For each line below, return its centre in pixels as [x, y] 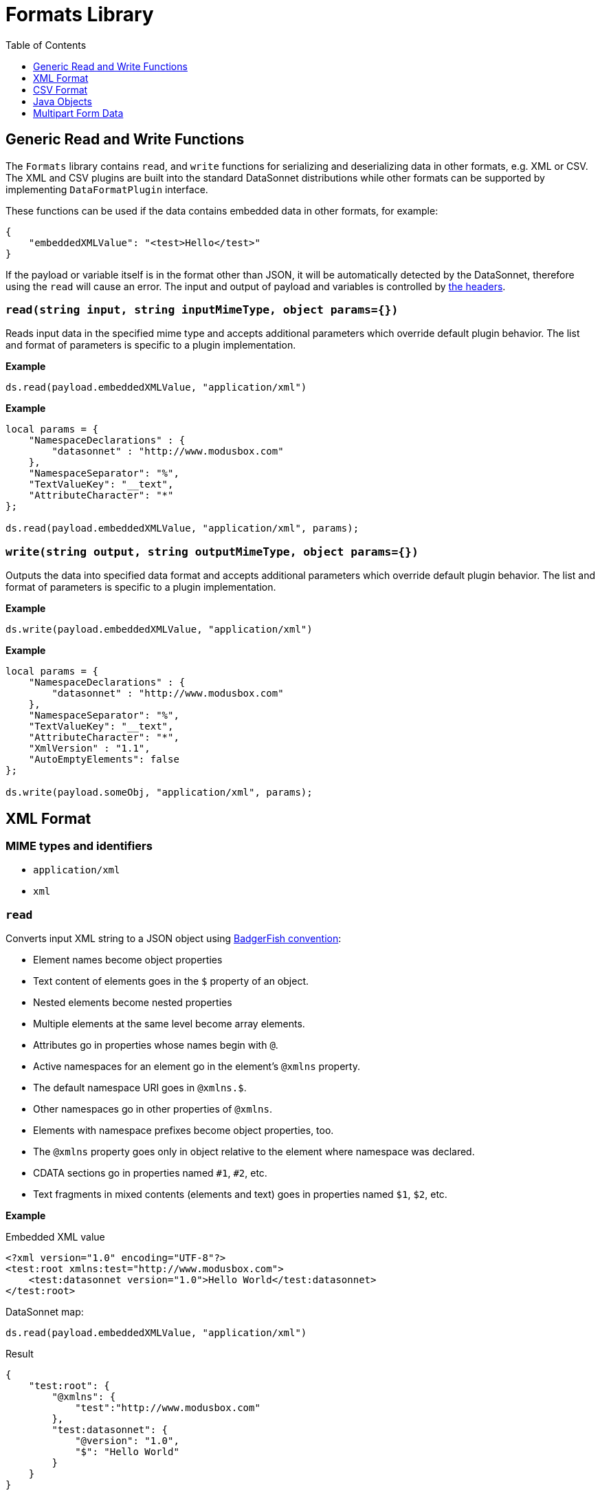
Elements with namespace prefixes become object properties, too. [184, 1131]
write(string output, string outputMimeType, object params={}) [212, 552]
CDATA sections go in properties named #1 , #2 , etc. [150, 1173]
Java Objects [63, 101]
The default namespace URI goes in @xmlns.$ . [140, 1088]
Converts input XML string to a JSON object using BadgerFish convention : [174, 939]
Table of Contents [46, 45]
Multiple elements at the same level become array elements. [169, 1024]
